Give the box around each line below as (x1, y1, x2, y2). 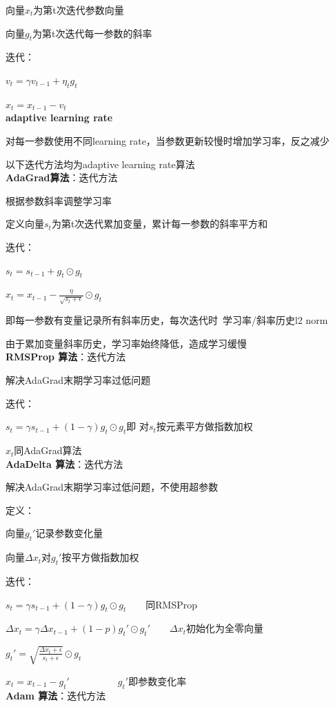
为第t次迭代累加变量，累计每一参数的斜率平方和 (51, 216, 268, 231)
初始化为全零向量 (186, 621, 264, 635)
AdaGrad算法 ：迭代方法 (6, 170, 118, 185)
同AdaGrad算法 (14, 443, 82, 458)
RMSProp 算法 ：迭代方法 (6, 349, 126, 364)
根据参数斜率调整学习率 (6, 193, 112, 207)
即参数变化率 (128, 673, 187, 688)
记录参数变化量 (35, 526, 103, 540)
